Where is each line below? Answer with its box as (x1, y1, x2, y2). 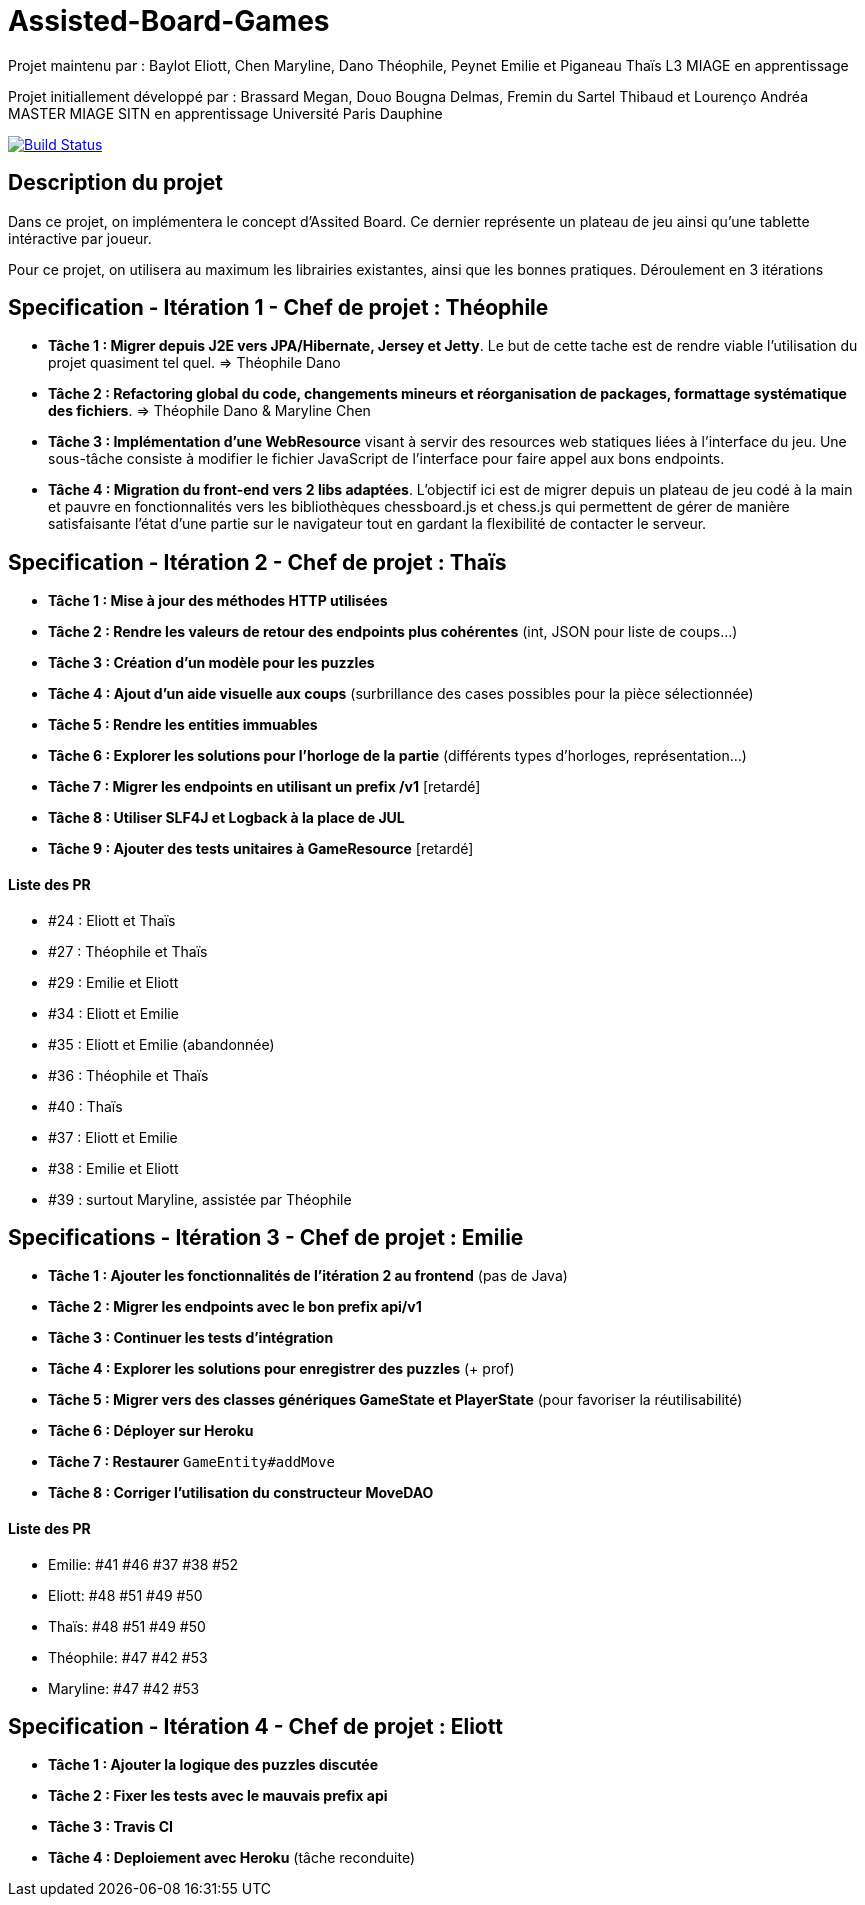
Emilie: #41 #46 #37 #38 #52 (48, 1555, 238, 1573)
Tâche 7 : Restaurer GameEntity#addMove (48, 1453, 335, 1471)
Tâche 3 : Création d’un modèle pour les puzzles (48, 654, 375, 672)
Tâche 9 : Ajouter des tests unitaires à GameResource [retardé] (48, 840, 474, 858)
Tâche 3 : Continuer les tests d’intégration (48, 1329, 334, 1347)
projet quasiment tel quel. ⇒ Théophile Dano (48, 354, 341, 372)
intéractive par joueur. (8, 229, 152, 247)
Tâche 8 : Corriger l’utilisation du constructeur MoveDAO (48, 1484, 434, 1502)
